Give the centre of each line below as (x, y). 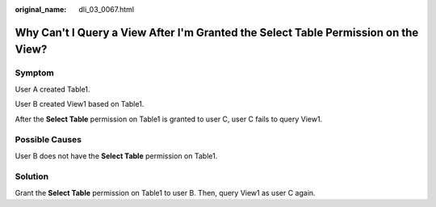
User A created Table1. (52, 89)
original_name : (41, 9)
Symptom (34, 73)
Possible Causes (48, 140)
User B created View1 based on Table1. (80, 104)
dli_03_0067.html (107, 9)
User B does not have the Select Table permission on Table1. (116, 156)
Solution (32, 176)
